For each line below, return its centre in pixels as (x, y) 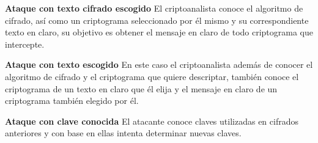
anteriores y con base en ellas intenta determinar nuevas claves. (123, 133)
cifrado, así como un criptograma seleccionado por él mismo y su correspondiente (157, 20)
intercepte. (25, 44)
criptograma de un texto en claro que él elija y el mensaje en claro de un (141, 88)
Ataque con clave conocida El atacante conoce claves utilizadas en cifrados (152, 121)
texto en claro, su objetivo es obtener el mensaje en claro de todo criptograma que (159, 32)
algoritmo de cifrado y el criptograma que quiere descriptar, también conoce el (152, 76)
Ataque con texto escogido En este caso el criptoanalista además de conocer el (159, 64)
